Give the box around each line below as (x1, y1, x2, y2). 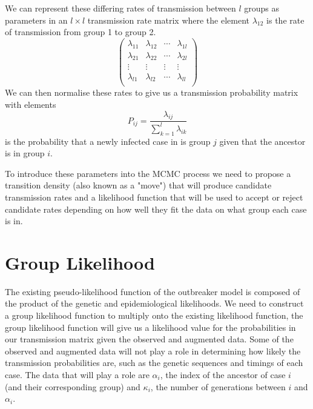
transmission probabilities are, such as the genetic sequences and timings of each (5, 356, 303, 369)
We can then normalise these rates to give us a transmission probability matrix (5, 86, 298, 99)
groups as (244, 2, 279, 14)
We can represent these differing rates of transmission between (5, 2, 236, 14)
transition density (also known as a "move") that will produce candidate (5, 179, 272, 191)
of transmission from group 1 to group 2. (5, 25, 156, 38)
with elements (5, 98, 56, 110)
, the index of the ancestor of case (160, 368, 286, 381)
